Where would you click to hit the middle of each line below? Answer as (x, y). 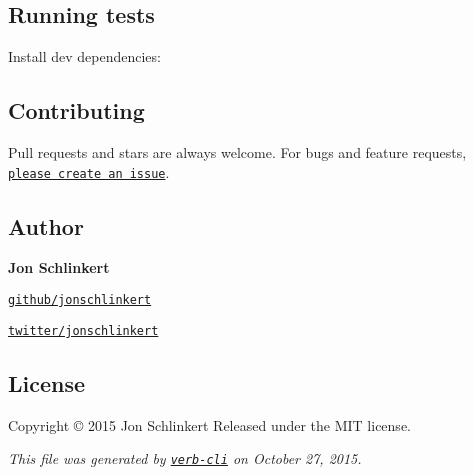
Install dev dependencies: (84, 56)
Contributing (76, 110)
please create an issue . (89, 171)
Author (46, 225)
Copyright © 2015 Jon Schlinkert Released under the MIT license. (209, 424)
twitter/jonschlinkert (83, 330)
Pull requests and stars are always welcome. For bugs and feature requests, (237, 152)
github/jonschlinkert (80, 300)
